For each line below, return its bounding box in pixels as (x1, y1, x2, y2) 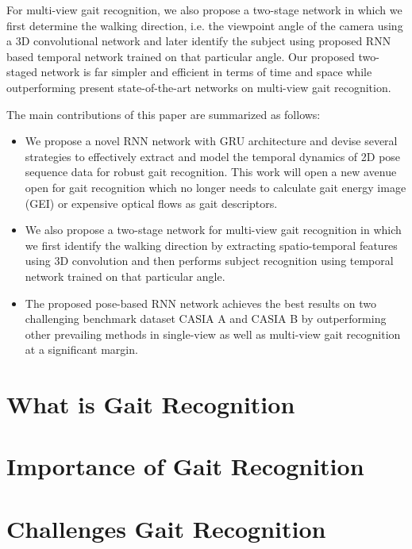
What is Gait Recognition (6, 388, 295, 420)
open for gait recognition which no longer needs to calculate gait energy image (25, 179, 406, 195)
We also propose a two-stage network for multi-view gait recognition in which (25, 221, 402, 238)
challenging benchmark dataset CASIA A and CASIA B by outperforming (25, 310, 387, 327)
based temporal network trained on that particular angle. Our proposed (6, 48, 355, 64)
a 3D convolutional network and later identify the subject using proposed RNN (6, 33, 391, 49)
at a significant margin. (25, 341, 138, 358)
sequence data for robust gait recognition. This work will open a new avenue (25, 163, 397, 180)
